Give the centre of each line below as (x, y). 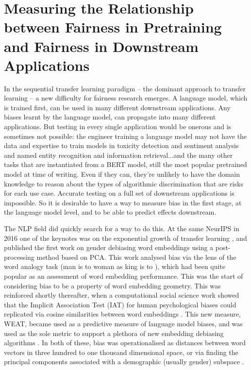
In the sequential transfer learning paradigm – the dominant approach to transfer (125, 88)
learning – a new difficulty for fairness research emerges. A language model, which (126, 98)
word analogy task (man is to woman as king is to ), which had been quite (115, 266)
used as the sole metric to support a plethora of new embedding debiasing (114, 333)
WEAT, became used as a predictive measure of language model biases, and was (123, 323)
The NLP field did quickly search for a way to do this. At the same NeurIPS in (122, 228)
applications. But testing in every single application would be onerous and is (118, 126)
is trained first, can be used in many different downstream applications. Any (117, 107)
